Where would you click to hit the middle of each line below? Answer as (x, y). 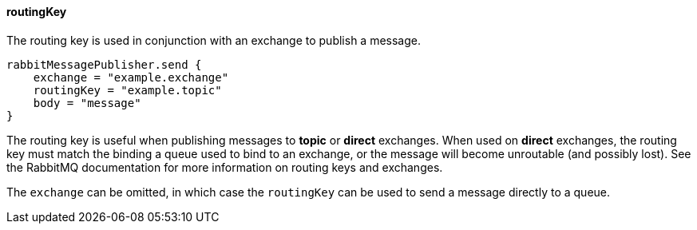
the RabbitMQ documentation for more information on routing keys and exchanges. (225, 167)
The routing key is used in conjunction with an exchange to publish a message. (214, 40)
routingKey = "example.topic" (127, 90)
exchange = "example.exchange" (131, 77)
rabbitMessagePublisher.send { (104, 64)
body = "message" (87, 103)
